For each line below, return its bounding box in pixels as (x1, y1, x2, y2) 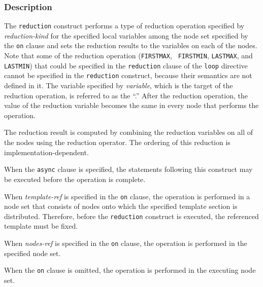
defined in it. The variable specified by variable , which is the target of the (4, 80, 233, 91)
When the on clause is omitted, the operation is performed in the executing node (4, 265, 256, 275)
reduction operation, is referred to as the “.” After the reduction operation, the (4, 90, 248, 100)
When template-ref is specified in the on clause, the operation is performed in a (4, 191, 250, 201)
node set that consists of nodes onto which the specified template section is (4, 201, 238, 211)
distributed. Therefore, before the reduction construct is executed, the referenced (4, 210, 259, 221)
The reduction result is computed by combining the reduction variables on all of (4, 127, 253, 137)
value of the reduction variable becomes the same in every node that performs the (4, 100, 259, 111)
